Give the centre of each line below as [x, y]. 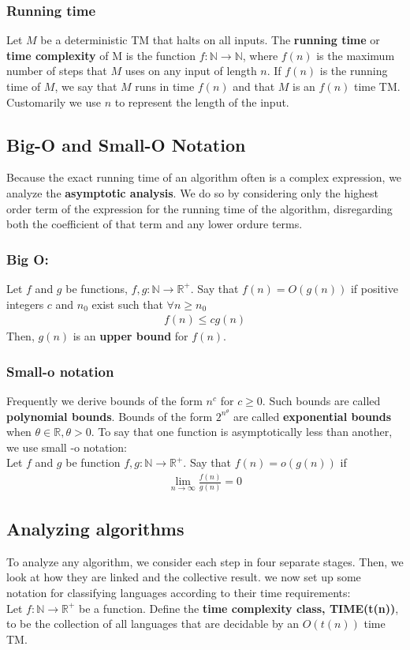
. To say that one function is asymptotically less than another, [242, 432]
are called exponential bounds [312, 416]
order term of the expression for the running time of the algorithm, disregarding [199, 208]
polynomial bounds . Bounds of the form [110, 416]
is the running [354, 71]
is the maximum [356, 55]
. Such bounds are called [321, 401]
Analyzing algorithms [95, 529]
